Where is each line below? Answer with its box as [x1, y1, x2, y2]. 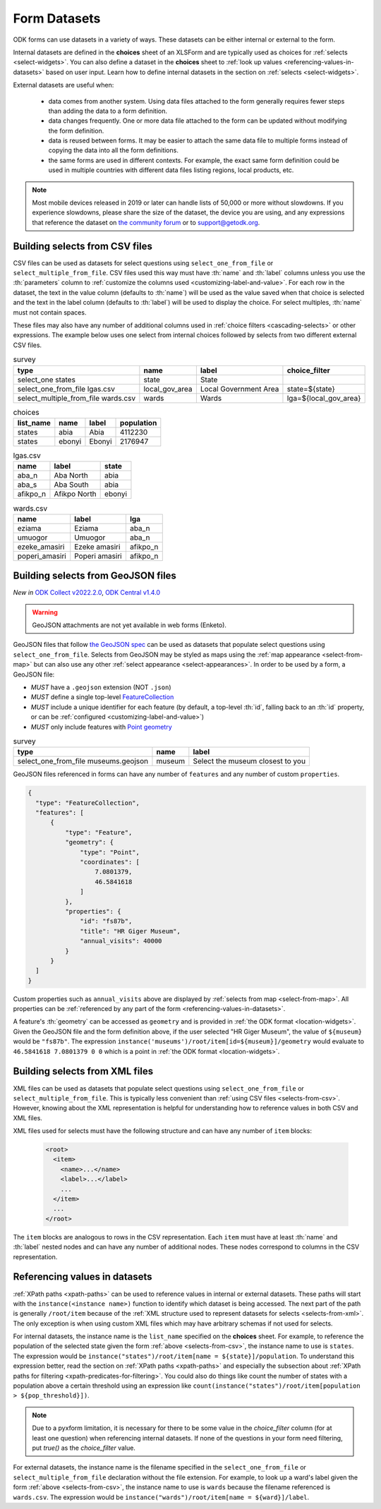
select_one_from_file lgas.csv [17, 384, 116, 394]
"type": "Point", [80, 848, 140, 856]
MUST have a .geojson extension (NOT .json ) [30, 683, 171, 691]
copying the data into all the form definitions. [48, 146, 179, 154]
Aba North [54, 471, 88, 480]
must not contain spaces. [13, 308, 87, 317]
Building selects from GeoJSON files [13, 570, 176, 582]
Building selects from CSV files [13, 240, 153, 252]
